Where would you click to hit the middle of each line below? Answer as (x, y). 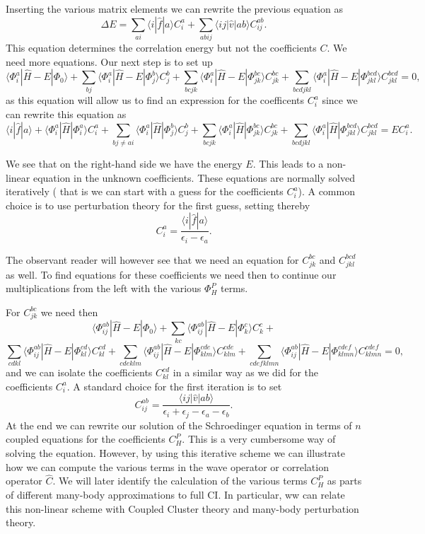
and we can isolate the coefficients (79, 372)
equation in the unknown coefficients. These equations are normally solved (194, 177)
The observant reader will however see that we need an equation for (152, 259)
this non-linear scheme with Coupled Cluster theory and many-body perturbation (182, 508)
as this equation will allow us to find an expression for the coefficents (155, 100)
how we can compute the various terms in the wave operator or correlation (167, 466)
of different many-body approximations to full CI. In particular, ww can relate (175, 495)
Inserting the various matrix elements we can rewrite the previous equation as (174, 8)
